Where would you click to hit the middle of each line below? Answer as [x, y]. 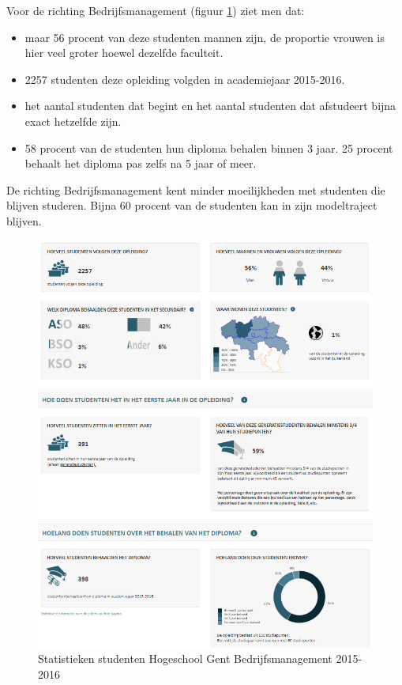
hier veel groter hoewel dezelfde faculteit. [124, 53]
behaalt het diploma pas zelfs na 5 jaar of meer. [141, 163]
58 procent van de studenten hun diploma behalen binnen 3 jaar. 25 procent [209, 148]
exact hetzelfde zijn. [73, 121]
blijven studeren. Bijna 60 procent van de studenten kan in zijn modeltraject [192, 205]
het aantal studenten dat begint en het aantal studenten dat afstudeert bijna [210, 106]
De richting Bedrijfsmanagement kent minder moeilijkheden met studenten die [196, 189]
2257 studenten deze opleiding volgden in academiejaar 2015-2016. [185, 79]
